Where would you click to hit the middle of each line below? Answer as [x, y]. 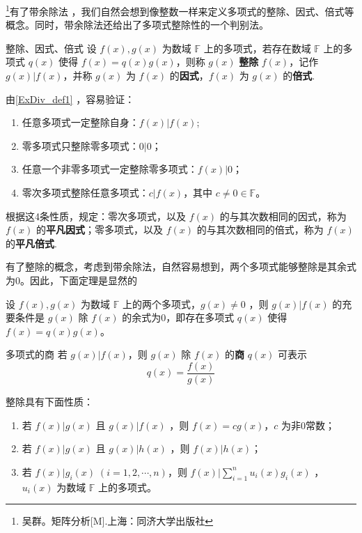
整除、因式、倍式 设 [51, 48]
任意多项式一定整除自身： [80, 122]
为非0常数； [308, 425]
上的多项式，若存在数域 [257, 48]
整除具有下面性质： [49, 401]
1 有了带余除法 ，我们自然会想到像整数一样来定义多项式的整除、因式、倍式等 [180, 10]
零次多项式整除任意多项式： [85, 192]
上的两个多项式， [161, 303]
